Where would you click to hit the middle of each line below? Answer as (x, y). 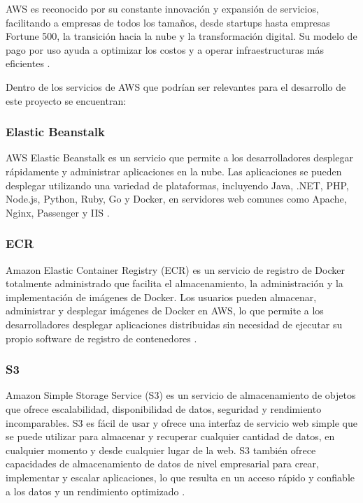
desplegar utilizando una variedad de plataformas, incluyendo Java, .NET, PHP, (177, 185)
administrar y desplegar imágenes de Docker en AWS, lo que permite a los (165, 311)
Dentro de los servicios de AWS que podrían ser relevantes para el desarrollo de (176, 86)
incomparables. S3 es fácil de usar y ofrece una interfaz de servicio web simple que (181, 422)
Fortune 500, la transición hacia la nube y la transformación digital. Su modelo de (181, 36)
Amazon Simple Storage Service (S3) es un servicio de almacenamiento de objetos (181, 395)
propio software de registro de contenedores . (101, 338)
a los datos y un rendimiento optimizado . (95, 491)
